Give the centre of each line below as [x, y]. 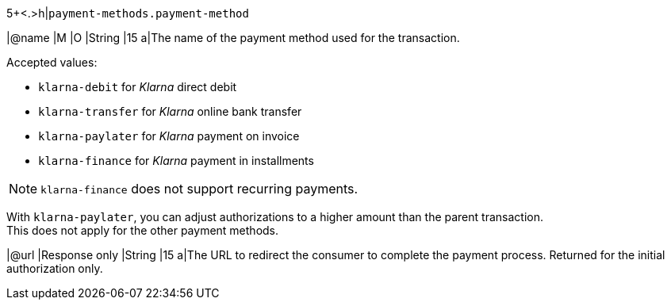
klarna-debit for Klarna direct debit [138, 87]
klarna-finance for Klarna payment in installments [176, 161]
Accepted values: [52, 62]
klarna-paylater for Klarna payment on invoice [169, 136]
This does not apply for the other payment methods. [143, 230]
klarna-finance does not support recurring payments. [199, 189]
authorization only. [55, 268]
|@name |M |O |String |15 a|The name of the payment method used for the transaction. [233, 38]
